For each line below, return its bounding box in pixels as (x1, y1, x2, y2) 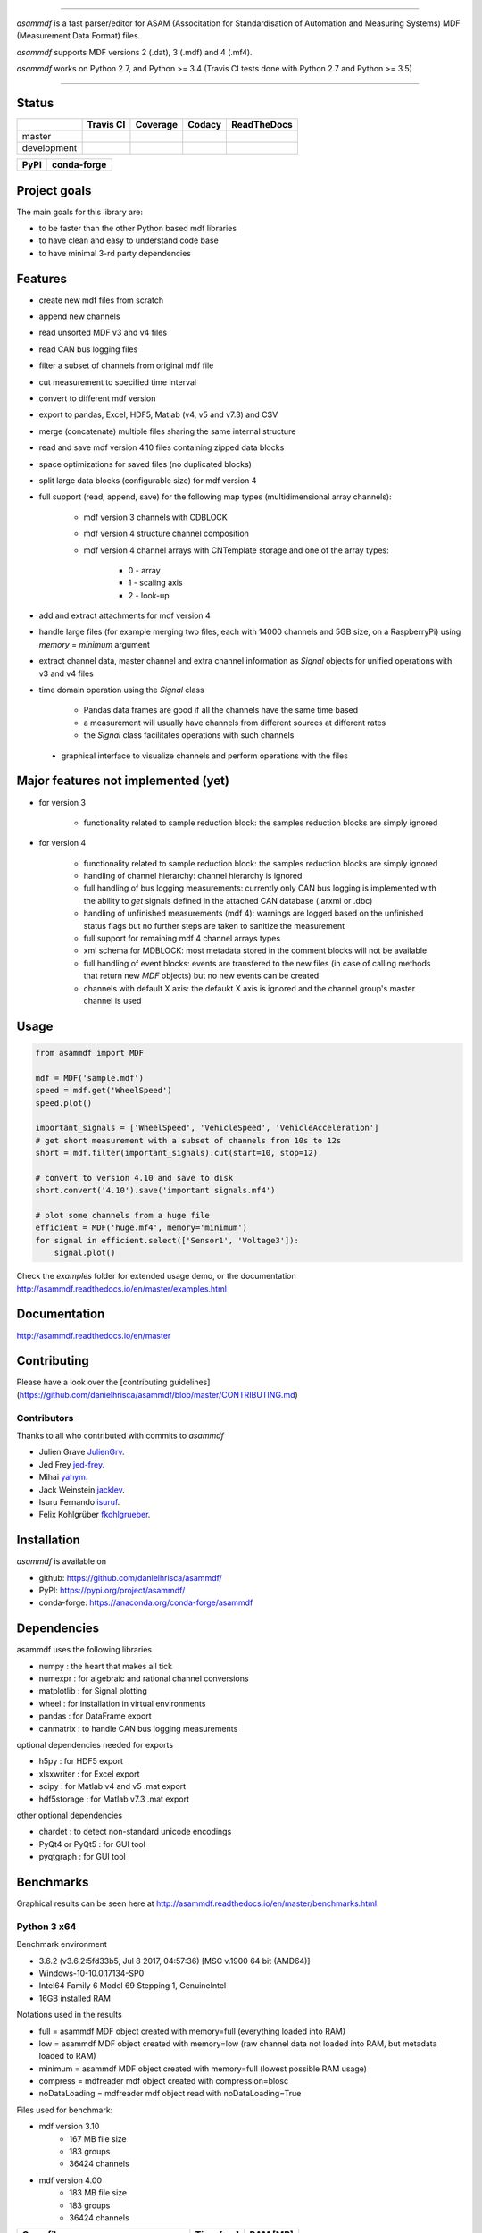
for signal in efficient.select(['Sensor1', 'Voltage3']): (35, 1235, 299, 1245)
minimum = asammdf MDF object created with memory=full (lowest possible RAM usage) (38, 2063, 368, 2074)
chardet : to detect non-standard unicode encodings (38, 1827, 232, 1837)
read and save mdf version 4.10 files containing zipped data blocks (38, 442, 285, 453)
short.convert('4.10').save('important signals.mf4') (35, 1185, 276, 1196)
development (21, 142, 78, 155)
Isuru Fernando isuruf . (38, 1496, 120, 1507)
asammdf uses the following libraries (16, 1644, 153, 1655)
